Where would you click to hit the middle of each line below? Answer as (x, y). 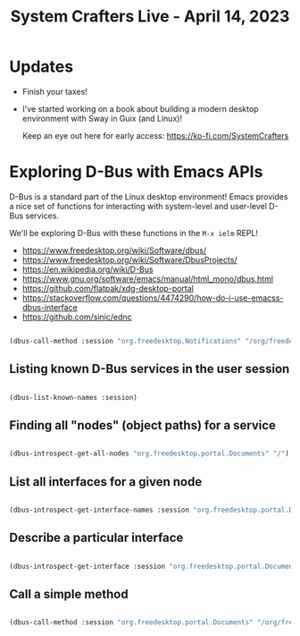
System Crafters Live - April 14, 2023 (150, 17)
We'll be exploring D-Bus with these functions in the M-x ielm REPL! (134, 233)
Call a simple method (69, 594)
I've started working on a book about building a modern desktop (140, 108)
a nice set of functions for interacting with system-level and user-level (138, 206)
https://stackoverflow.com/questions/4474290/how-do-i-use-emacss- (153, 298)
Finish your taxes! (54, 91)
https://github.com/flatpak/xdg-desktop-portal (108, 288)
